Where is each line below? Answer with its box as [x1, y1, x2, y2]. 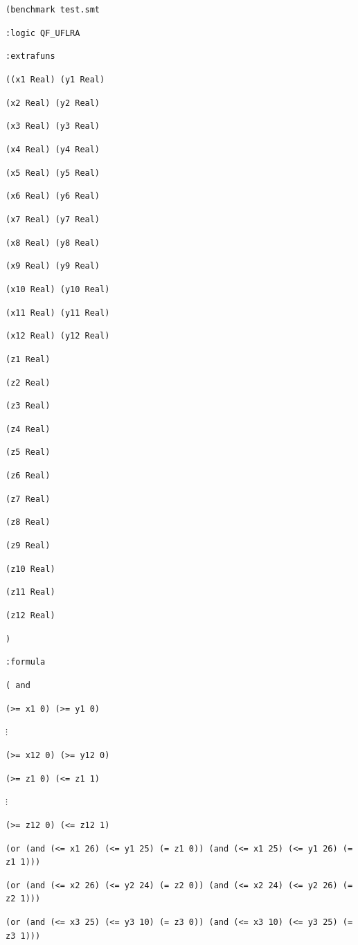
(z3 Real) [6, 401, 51, 411]
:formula [6, 657, 46, 667]
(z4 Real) [6, 424, 51, 434]
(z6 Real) [6, 471, 51, 481]
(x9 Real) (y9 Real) [6, 261, 100, 271]
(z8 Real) [6, 517, 51, 528]
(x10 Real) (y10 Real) [6, 284, 110, 294]
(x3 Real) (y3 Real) [6, 121, 100, 132]
